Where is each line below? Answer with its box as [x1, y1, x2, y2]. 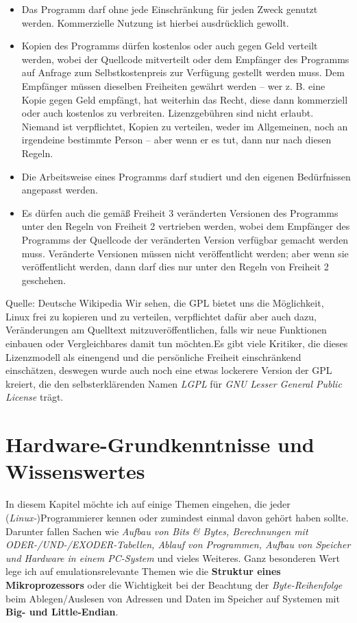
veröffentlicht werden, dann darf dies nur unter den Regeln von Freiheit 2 [21, 259, 329, 274]
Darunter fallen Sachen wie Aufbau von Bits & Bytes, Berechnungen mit [5, 524, 308, 538]
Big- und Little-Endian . [5, 604, 119, 619]
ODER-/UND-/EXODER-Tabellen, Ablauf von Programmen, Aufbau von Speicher [5, 537, 351, 552]
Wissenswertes [5, 457, 145, 485]
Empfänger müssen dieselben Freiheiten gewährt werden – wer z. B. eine [21, 78, 325, 93]
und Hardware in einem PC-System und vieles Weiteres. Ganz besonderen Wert [5, 550, 340, 565]
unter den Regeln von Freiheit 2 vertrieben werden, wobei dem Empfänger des [21, 219, 350, 233]
